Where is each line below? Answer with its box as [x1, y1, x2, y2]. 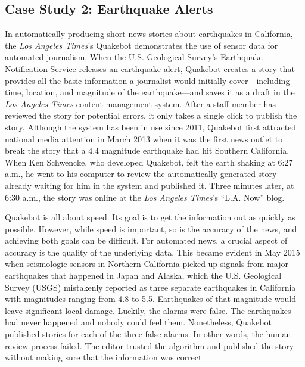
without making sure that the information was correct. [5, 351, 204, 363]
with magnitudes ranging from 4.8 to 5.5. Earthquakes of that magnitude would [5, 293, 296, 305]
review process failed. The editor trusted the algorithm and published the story [5, 339, 294, 352]
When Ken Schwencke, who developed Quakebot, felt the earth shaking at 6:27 [5, 155, 293, 168]
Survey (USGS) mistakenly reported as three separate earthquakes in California [5, 281, 296, 293]
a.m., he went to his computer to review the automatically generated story [5, 167, 277, 180]
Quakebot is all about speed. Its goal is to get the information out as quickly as [5, 211, 295, 223]
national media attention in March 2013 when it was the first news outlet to [5, 132, 283, 145]
